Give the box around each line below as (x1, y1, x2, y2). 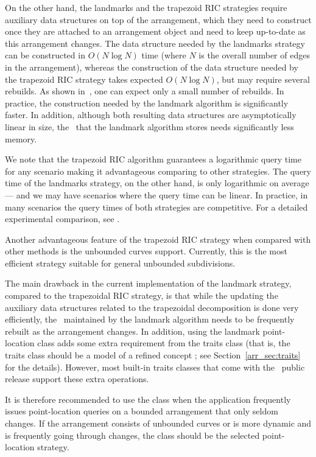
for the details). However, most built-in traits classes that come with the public (5, 360, 305, 373)
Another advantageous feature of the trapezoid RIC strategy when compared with (5, 232, 311, 245)
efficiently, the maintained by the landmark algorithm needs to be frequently (5, 313, 295, 326)
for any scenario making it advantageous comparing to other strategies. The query (5, 164, 311, 177)
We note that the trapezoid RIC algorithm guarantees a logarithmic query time (5, 153, 301, 166)
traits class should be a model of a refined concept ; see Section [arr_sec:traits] (5, 349, 301, 361)
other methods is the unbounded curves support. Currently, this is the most (5, 245, 287, 257)
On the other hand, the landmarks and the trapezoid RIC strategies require (5, 1, 287, 13)
